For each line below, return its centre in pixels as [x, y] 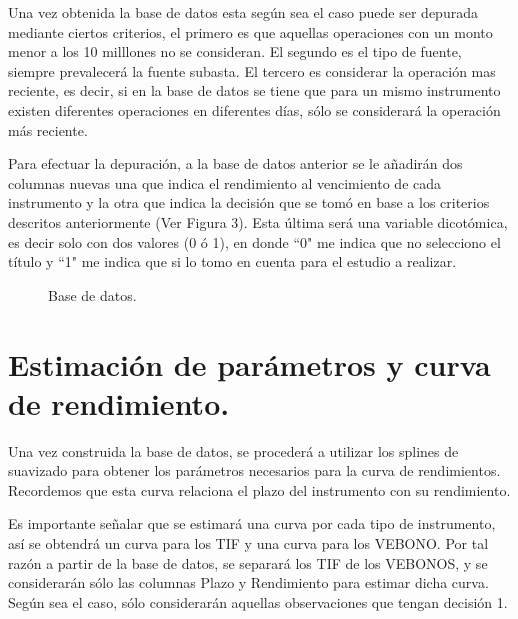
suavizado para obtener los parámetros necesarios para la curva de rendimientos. [254, 470]
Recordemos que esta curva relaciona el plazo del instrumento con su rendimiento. [259, 489]
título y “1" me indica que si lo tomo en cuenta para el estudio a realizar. [232, 261]
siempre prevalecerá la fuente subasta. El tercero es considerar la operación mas [252, 70]
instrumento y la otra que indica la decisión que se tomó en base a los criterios [249, 202]
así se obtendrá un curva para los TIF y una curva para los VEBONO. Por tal [248, 543]
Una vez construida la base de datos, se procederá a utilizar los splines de [233, 450]
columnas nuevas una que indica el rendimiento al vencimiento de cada [225, 182]
